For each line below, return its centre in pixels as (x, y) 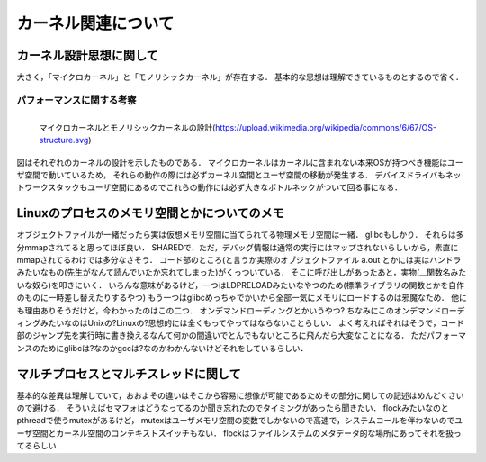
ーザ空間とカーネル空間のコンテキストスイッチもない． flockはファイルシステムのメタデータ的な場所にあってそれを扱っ (239, 433)
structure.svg (64, 140)
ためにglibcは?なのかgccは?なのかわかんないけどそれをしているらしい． (174, 348)
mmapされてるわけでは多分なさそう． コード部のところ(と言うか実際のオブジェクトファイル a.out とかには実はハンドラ (239, 260)
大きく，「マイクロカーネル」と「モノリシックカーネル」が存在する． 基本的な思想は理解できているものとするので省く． (240, 77)
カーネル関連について (95, 23)
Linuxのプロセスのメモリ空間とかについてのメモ (151, 213)
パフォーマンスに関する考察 (76, 100)
